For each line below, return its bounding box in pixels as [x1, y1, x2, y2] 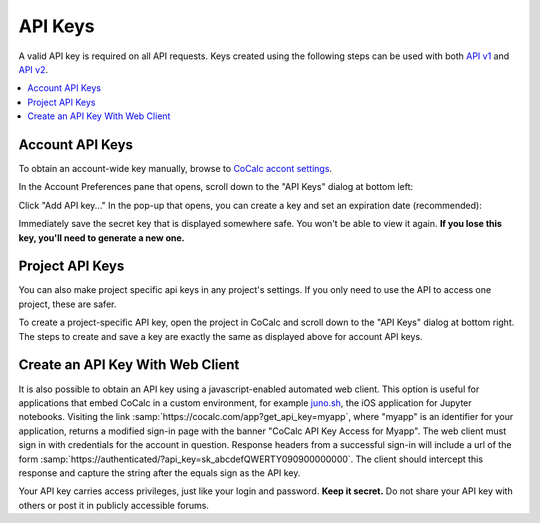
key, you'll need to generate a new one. [18, 231, 185, 244]
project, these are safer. [18, 298, 117, 310]
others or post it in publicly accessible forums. [18, 499, 210, 511]
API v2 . [18, 63, 49, 75]
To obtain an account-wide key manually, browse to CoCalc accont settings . [18, 163, 333, 175]
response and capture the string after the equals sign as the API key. [18, 466, 301, 479]
